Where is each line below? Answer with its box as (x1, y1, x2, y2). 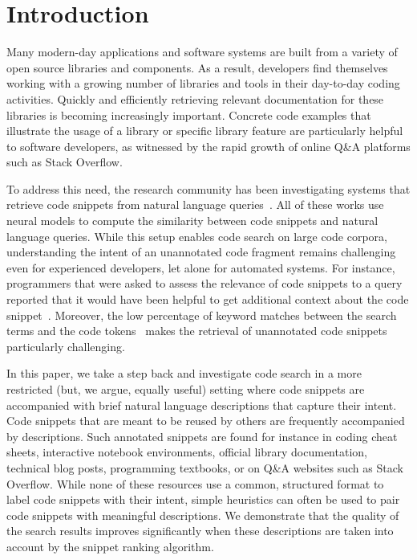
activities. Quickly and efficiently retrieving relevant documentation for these (6, 90, 384, 107)
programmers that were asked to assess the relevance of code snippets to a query (6, 275, 403, 292)
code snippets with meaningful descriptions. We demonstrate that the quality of (6, 506, 399, 523)
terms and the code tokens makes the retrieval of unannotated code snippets (6, 322, 387, 339)
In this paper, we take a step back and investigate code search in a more (6, 365, 362, 382)
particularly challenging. (6, 337, 125, 354)
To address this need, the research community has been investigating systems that (6, 180, 411, 197)
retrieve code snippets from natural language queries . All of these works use (6, 196, 384, 213)
